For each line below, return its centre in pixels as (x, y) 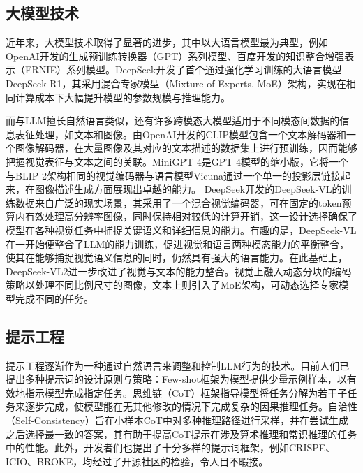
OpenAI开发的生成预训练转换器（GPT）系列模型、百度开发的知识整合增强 (175, 56)
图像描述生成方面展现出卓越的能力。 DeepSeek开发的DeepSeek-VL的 (188, 189)
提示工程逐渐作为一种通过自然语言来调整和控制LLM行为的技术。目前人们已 (178, 365)
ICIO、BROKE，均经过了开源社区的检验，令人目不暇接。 (137, 461)
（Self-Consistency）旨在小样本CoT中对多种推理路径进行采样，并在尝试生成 (177, 420)
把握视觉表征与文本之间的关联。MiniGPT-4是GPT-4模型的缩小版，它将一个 (177, 161)
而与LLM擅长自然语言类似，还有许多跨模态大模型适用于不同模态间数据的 (173, 121)
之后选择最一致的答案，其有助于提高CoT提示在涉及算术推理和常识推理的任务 (181, 434)
